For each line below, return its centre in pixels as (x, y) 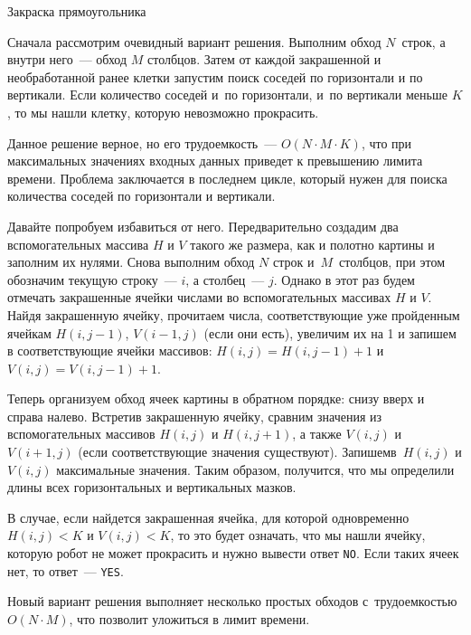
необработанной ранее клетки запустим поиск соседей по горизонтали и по (215, 76)
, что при (386, 142)
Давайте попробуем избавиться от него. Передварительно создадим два (203, 226)
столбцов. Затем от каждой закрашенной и (264, 59)
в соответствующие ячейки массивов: (110, 351)
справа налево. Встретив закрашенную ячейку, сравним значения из (195, 416)
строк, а (424, 41)
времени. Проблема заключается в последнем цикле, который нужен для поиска (227, 178)
